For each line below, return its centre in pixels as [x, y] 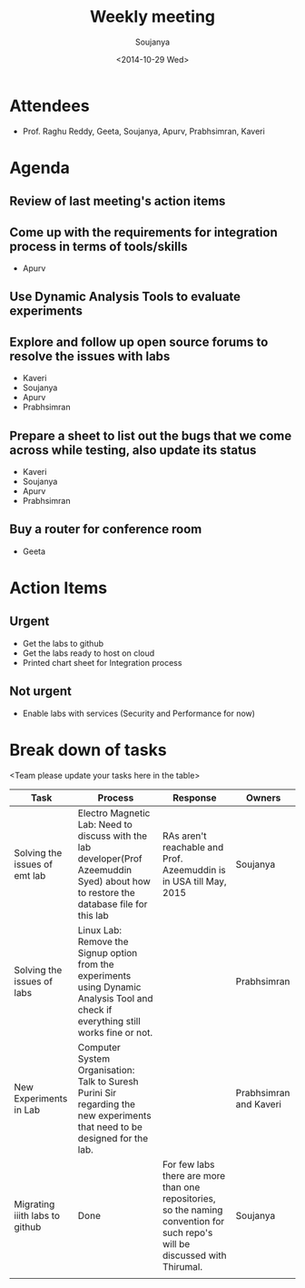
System [94, 1059]
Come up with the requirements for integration [144, 232]
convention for [193, 1221]
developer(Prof [110, 859]
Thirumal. [182, 1266]
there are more [194, 1175]
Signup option [108, 952]
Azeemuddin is [194, 870]
